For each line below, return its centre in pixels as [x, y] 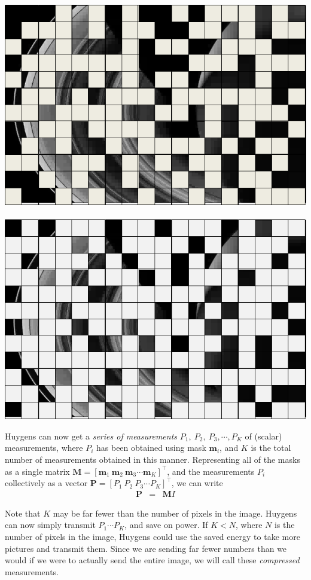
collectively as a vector [46, 483]
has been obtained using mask [151, 448]
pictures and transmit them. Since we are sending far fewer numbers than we [146, 548]
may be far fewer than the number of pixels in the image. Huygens [175, 513]
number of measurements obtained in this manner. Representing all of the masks [153, 459]
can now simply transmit [50, 525]
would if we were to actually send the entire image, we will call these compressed [152, 560]
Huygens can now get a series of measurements [91, 436]
